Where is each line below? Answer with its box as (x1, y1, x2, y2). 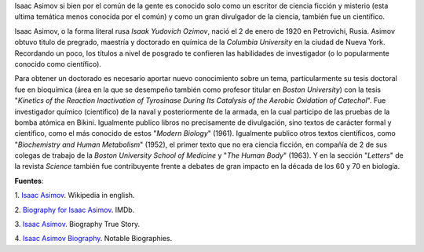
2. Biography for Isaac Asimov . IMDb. (14, 205, 135, 214)
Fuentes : (14, 176, 44, 185)
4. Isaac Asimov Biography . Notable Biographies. (14, 234, 173, 243)
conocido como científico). (14, 59, 102, 68)
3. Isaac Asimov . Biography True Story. (14, 220, 141, 229)
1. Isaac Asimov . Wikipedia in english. (14, 191, 135, 200)
